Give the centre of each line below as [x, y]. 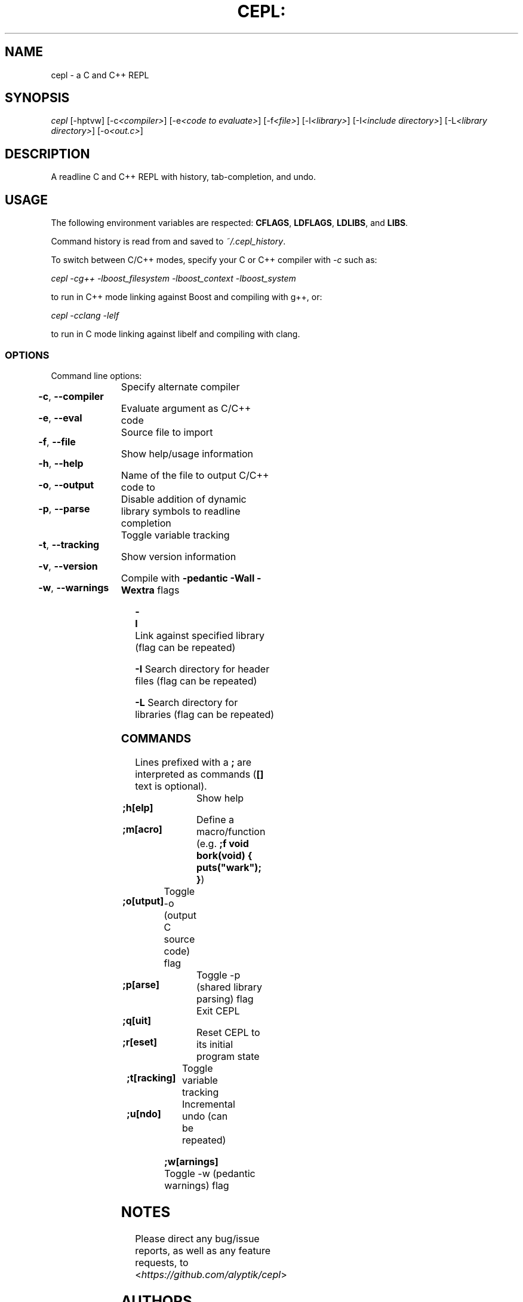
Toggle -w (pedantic [210, 1174]
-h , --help [61, 463]
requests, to [162, 1263]
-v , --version [68, 566]
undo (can [205, 1116]
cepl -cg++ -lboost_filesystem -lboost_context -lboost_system [173, 279]
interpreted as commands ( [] [199, 774]
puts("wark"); [229, 868]
